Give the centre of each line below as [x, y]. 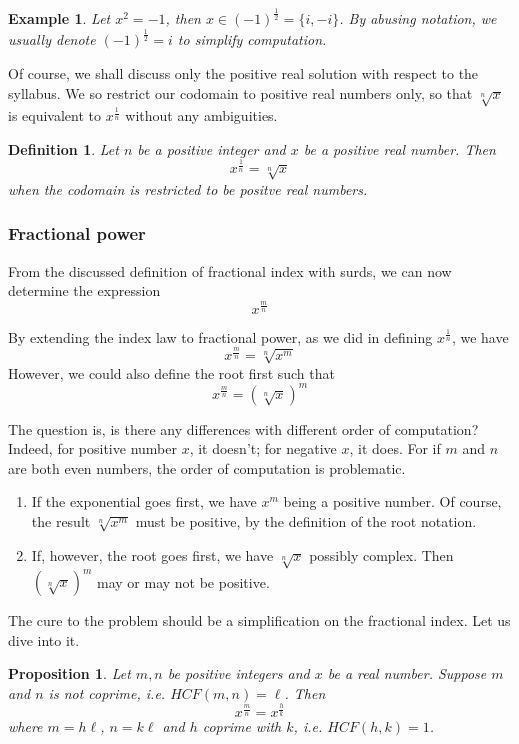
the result [61, 521]
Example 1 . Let [59, 18]
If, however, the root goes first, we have [152, 554]
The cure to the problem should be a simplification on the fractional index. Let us [259, 620]
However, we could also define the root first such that [171, 372]
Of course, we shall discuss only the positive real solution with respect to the [243, 72]
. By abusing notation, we [418, 18]
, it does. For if [395, 448]
